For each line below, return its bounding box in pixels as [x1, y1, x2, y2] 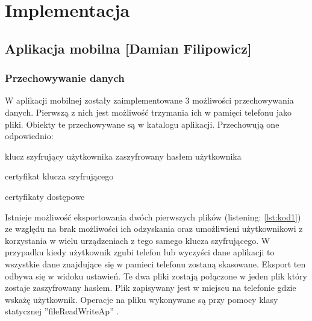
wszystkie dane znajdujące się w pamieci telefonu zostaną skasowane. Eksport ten [5, 257, 306, 270]
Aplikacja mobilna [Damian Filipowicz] [5, 39, 252, 57]
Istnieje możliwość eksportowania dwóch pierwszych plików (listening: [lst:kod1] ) [5, 210, 301, 223]
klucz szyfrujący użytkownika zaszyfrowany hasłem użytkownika [5, 149, 242, 162]
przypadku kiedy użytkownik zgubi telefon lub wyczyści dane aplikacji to [5, 246, 275, 258]
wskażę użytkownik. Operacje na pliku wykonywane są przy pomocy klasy [5, 293, 278, 305]
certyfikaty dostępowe [5, 190, 85, 202]
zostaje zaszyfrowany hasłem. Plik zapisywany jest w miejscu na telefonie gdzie [5, 281, 296, 294]
